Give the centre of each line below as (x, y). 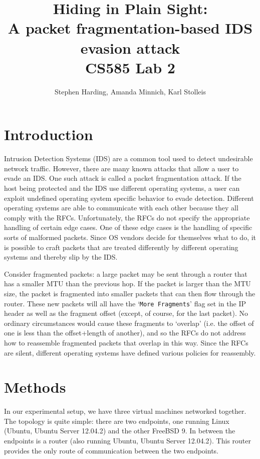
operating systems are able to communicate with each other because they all (121, 208)
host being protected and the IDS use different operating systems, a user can (122, 188)
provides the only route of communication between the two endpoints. (111, 450)
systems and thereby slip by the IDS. (61, 257)
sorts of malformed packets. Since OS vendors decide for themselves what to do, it (130, 237)
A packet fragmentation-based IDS (130, 28)
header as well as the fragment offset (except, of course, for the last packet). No (126, 313)
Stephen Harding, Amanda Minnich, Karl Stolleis (130, 91)
